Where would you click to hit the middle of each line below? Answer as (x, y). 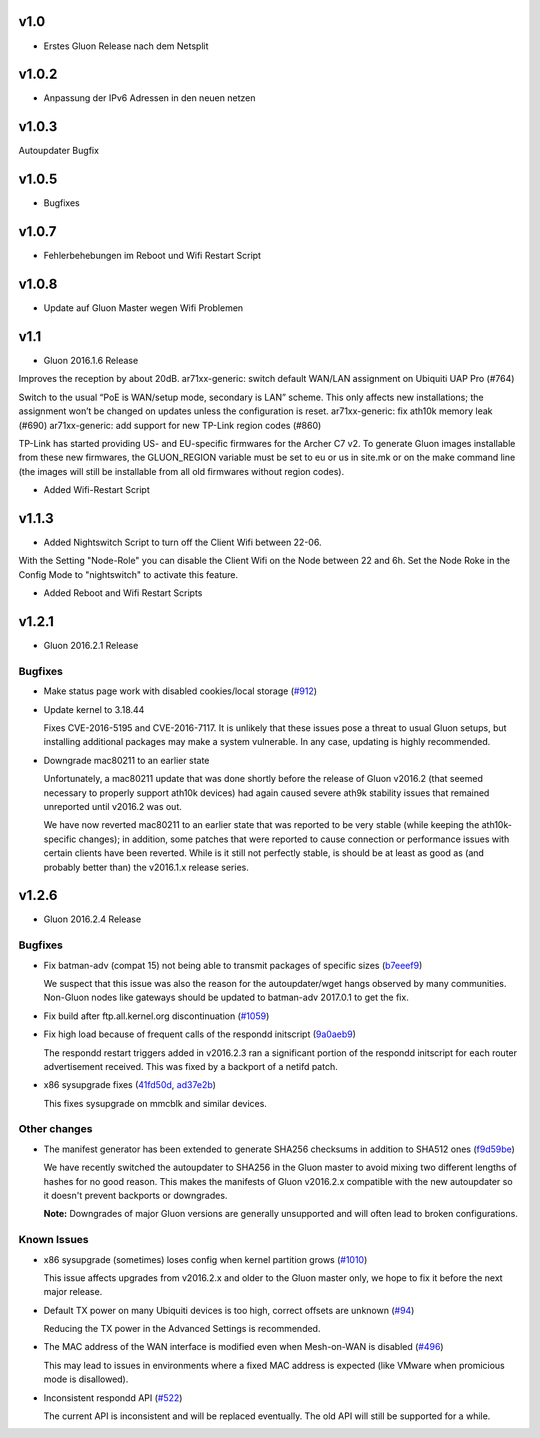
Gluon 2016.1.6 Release (91, 360)
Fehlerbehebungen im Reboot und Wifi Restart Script (152, 256)
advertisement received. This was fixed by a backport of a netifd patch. (191, 1066)
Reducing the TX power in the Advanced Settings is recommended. (182, 1329)
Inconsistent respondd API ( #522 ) (113, 1397)
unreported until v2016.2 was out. (112, 806)
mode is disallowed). (86, 1379)
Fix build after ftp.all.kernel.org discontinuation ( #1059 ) (156, 1016)
